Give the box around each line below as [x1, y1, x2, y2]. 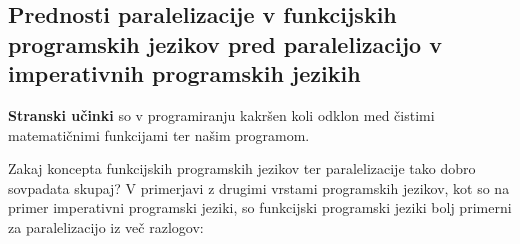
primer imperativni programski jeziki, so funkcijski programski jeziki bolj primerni [8, 197, 512, 218]
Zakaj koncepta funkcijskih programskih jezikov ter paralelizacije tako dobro [8, 158, 476, 179]
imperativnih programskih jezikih [8, 58, 361, 89]
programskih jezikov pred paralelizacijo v [8, 28, 442, 59]
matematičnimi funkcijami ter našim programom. [8, 124, 310, 145]
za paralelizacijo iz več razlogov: [8, 216, 204, 237]
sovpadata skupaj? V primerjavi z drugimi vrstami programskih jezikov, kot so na [8, 177, 510, 198]
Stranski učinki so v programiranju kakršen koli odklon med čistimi [8, 104, 435, 125]
